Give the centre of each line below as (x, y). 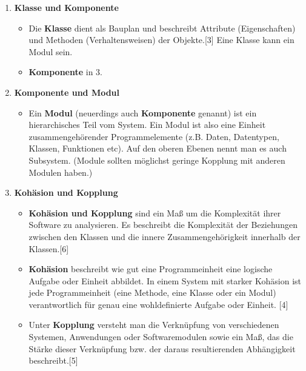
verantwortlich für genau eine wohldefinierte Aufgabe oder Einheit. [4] (158, 304)
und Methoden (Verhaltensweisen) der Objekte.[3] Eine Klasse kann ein (161, 40)
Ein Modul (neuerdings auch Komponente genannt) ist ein (143, 112)
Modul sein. (51, 51)
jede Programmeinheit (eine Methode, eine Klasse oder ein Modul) (152, 292)
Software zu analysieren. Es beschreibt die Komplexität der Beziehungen (163, 225)
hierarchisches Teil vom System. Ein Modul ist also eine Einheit (147, 125)
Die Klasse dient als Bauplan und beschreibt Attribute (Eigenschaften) (162, 28)
